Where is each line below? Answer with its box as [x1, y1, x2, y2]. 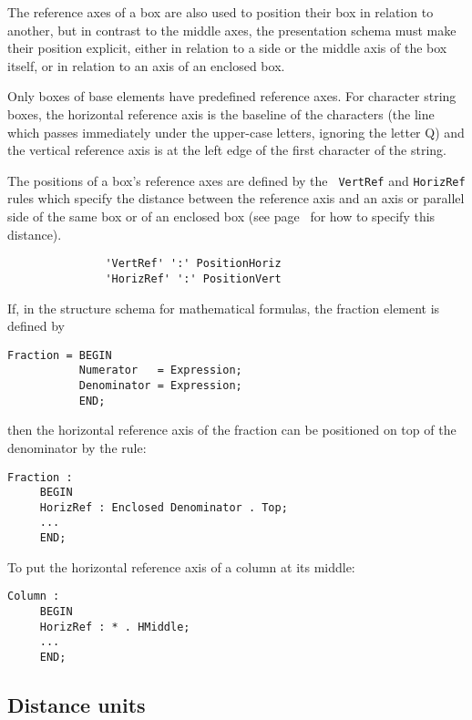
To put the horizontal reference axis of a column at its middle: [7, 557, 355, 576]
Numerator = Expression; [78, 364, 242, 377]
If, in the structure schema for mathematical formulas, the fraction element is [7, 298, 440, 317]
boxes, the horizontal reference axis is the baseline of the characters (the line [7, 104, 435, 123]
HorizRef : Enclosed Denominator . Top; [39, 500, 288, 514]
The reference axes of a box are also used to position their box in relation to [7, 3, 434, 21]
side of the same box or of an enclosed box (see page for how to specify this [7, 207, 436, 225]
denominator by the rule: [7, 437, 147, 457]
